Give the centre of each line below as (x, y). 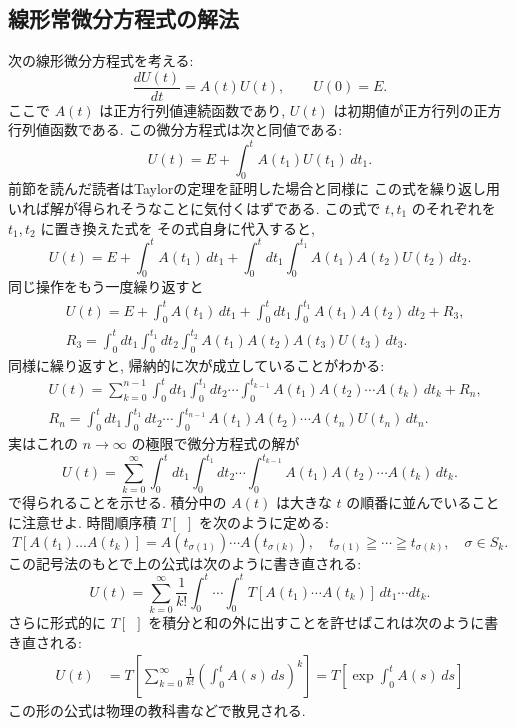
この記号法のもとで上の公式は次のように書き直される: (185, 562)
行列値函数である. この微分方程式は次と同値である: (175, 129)
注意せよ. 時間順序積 (89, 521)
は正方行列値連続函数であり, (192, 109)
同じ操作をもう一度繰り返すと (106, 286)
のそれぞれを (453, 207)
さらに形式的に (57, 621)
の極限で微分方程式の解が (215, 442)
